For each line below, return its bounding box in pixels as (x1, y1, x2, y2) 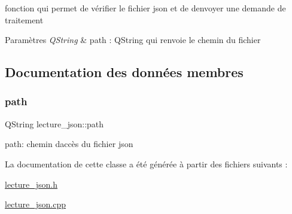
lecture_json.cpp (5, 198, 66, 210)
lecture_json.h (5, 178, 58, 190)
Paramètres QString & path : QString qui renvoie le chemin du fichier (5, 33, 261, 46)
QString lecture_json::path (5, 117, 104, 130)
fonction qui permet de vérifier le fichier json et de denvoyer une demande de (5, 2, 286, 14)
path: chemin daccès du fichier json (5, 137, 133, 150)
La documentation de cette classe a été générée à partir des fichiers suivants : (5, 157, 288, 170)
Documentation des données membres (5, 63, 244, 81)
